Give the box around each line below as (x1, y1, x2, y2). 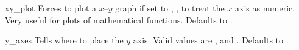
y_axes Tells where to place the (5, 34, 124, 46)
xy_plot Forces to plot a (5, 2, 97, 14)
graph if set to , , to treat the (115, 2, 225, 14)
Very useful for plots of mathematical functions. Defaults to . (5, 13, 233, 26)
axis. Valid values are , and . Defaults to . (133, 34, 289, 46)
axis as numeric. (235, 2, 295, 14)
